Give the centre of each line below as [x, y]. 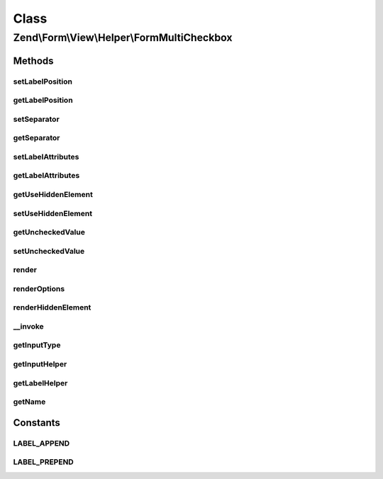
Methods [33, 61]
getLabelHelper [40, 383]
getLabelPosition [43, 101]
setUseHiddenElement [52, 213]
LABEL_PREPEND [43, 462]
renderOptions [39, 288]
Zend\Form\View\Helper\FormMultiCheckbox [123, 38]
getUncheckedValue [49, 232]
